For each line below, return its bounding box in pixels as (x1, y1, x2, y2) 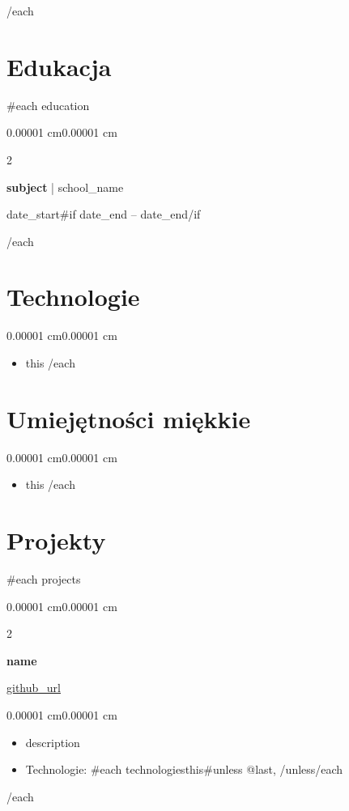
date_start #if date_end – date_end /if (6, 206, 201, 223)
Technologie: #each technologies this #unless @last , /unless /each (25, 761, 343, 778)
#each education (6, 96, 90, 113)
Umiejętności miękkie (6, 401, 251, 435)
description (25, 733, 80, 750)
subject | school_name (6, 178, 124, 195)
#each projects (6, 571, 81, 588)
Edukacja (6, 49, 112, 83)
